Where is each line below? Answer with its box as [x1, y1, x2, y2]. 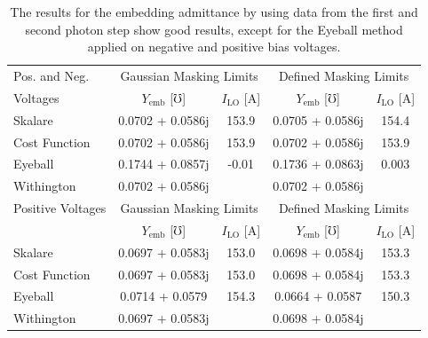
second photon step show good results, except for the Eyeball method [25, 20, 403, 38]
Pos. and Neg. [13, 67, 90, 85]
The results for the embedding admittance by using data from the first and [10, 3, 418, 20]
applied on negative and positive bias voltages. [87, 37, 341, 56]
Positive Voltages [13, 199, 107, 217]
